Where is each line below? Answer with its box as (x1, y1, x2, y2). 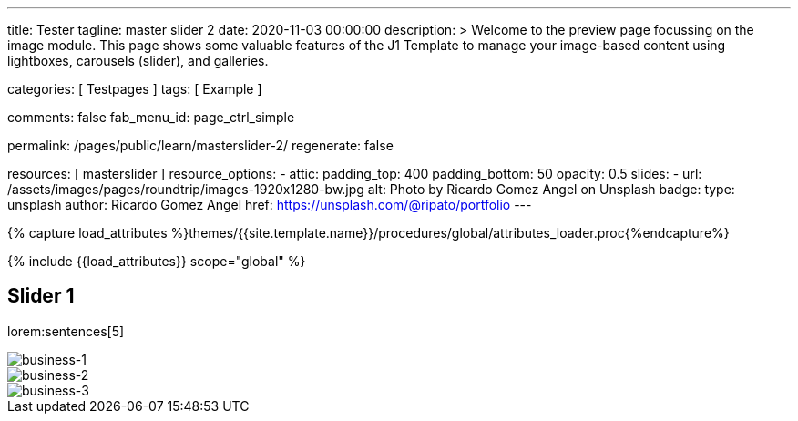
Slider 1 (7, 284, 75, 308)
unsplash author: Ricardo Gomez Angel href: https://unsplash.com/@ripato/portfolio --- (7, 197, 532, 212)
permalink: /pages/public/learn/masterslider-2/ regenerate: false (7, 138, 394, 153)
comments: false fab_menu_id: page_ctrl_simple (7, 109, 295, 125)
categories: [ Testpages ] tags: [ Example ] (7, 81, 262, 97)
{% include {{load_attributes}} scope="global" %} (7, 253, 306, 269)
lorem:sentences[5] (7, 323, 125, 339)
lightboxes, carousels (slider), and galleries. (7, 53, 269, 68)
